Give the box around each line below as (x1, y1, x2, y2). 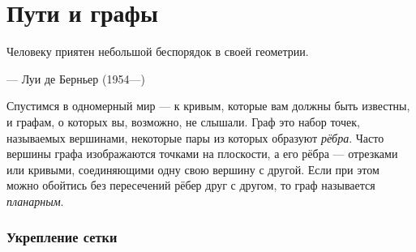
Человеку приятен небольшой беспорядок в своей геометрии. (6, 43, 309, 60)
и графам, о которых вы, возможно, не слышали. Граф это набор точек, (6, 113, 360, 130)
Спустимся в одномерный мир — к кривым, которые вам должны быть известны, (6, 97, 410, 114)
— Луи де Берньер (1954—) (6, 70, 145, 87)
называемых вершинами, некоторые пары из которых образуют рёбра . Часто (6, 129, 384, 146)
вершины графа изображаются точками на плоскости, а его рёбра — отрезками (6, 145, 398, 162)
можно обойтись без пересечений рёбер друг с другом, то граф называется (6, 177, 375, 194)
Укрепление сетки (6, 227, 118, 247)
